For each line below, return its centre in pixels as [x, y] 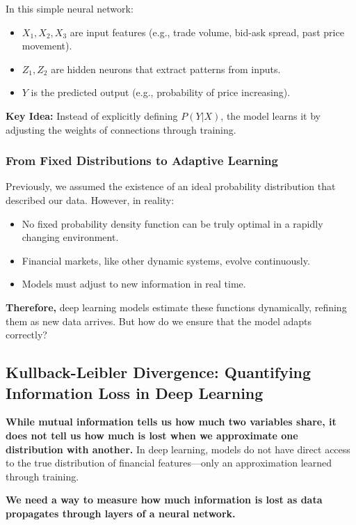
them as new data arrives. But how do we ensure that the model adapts [159, 321]
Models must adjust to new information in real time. [134, 284]
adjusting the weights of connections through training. [121, 129]
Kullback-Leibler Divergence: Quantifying [159, 372]
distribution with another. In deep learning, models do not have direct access [178, 449]
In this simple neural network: [70, 8]
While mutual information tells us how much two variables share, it [171, 422]
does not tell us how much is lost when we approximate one [152, 435]
